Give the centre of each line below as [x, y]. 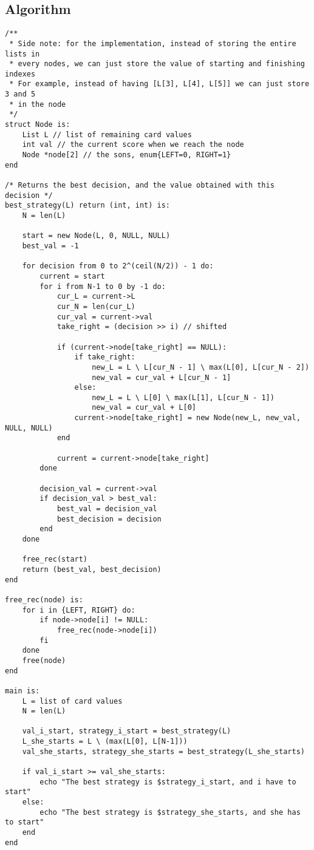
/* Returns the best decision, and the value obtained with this [140, 185]
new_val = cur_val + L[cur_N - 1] [162, 377]
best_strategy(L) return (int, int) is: [88, 206]
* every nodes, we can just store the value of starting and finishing [157, 64]
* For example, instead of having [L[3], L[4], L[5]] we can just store [159, 84]
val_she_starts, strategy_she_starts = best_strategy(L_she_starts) [163, 751]
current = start [72, 276]
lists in [22, 54]
